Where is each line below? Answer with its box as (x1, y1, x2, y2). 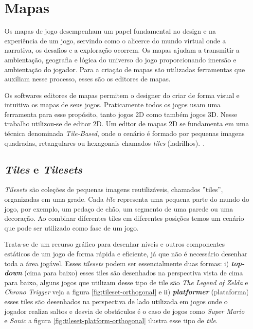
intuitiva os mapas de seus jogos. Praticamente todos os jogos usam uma (4, 99, 221, 110)
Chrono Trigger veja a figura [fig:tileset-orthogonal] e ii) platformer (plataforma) (4, 287, 249, 297)
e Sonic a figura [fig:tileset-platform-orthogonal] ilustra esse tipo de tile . (4, 315, 218, 326)
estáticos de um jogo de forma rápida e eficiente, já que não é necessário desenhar (4, 249, 248, 259)
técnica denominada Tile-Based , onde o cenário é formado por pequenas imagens (4, 128, 245, 138)
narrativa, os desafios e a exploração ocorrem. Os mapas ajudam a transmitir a (4, 45, 240, 55)
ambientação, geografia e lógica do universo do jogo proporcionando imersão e (4, 54, 236, 64)
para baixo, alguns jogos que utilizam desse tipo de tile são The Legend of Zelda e (4, 277, 248, 287)
